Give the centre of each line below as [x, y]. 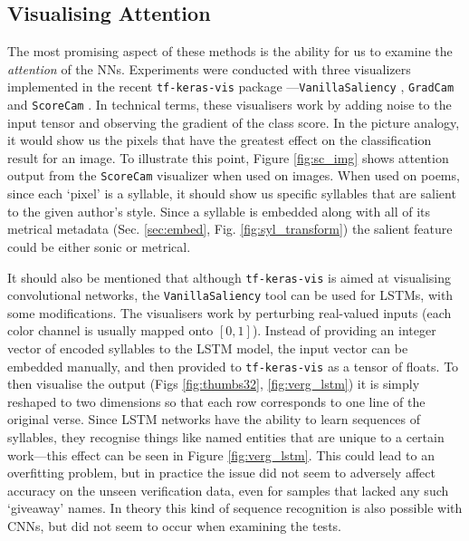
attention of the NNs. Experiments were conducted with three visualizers [209, 68]
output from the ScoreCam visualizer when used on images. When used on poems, [234, 175]
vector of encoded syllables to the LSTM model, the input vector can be [208, 348]
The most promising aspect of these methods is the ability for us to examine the [230, 51]
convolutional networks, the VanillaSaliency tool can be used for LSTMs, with [230, 295]
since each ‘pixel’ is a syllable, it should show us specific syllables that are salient [232, 193]
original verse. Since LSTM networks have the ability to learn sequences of [214, 419]
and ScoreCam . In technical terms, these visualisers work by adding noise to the [230, 105]
